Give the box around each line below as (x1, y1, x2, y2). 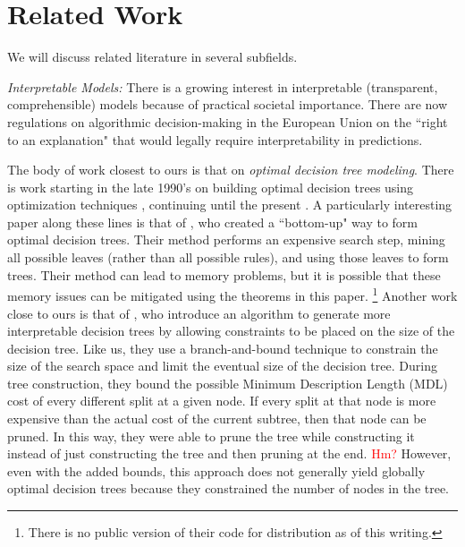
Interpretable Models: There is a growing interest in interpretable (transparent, (7, 77, 438, 96)
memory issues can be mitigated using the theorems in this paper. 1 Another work (7, 284, 458, 304)
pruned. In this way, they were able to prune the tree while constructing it (7, 426, 415, 445)
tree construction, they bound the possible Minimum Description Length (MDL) (7, 373, 448, 392)
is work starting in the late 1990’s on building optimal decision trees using (7, 177, 414, 196)
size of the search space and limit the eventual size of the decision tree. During (7, 356, 437, 375)
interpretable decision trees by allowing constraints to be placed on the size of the (7, 321, 455, 340)
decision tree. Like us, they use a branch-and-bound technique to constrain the (7, 338, 438, 357)
